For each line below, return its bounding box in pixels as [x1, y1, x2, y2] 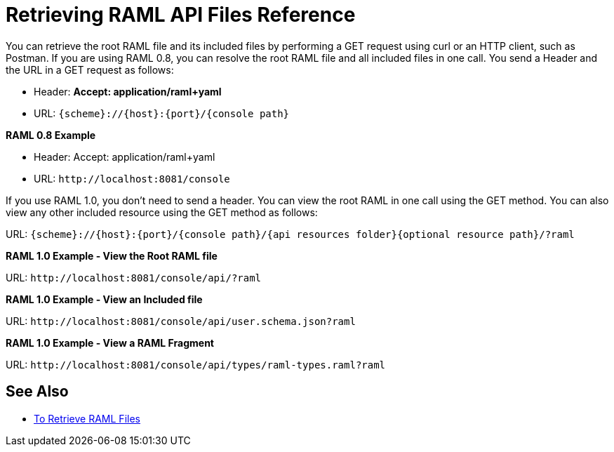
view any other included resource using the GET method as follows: [6, 206, 318, 218]
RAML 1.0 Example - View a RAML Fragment [6, 336, 214, 349]
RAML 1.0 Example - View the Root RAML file [6, 249, 218, 262]
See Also [6, 383, 69, 401]
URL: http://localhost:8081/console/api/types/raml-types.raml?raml [6, 358, 386, 371]
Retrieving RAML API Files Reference [6, 3, 356, 27]
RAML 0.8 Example [6, 128, 96, 141]
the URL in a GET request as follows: [6, 63, 174, 76]
